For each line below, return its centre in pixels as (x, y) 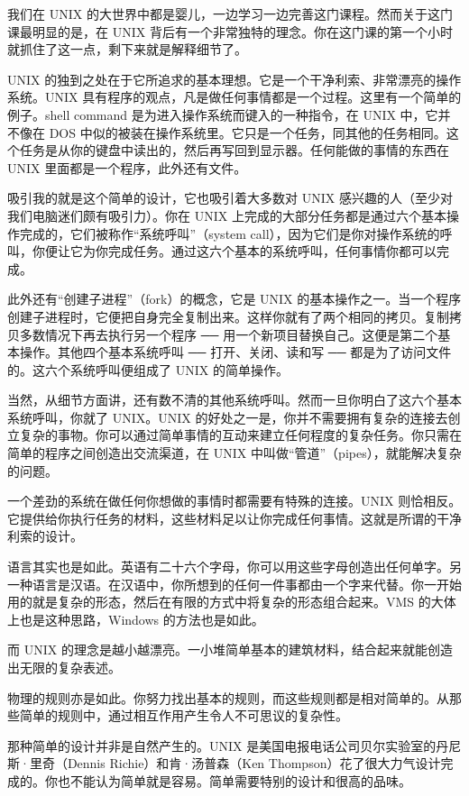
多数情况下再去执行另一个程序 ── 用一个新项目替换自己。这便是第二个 (229, 334)
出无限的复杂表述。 (64, 667)
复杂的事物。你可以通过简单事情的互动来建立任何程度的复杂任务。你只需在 (240, 435)
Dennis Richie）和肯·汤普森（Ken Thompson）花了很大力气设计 (254, 763)
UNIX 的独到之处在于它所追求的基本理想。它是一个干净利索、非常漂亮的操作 (234, 79)
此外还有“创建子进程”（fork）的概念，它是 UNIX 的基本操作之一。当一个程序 (234, 299)
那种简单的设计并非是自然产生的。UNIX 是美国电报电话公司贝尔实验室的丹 (228, 745)
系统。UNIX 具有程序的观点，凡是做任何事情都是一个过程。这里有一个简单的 (234, 97)
